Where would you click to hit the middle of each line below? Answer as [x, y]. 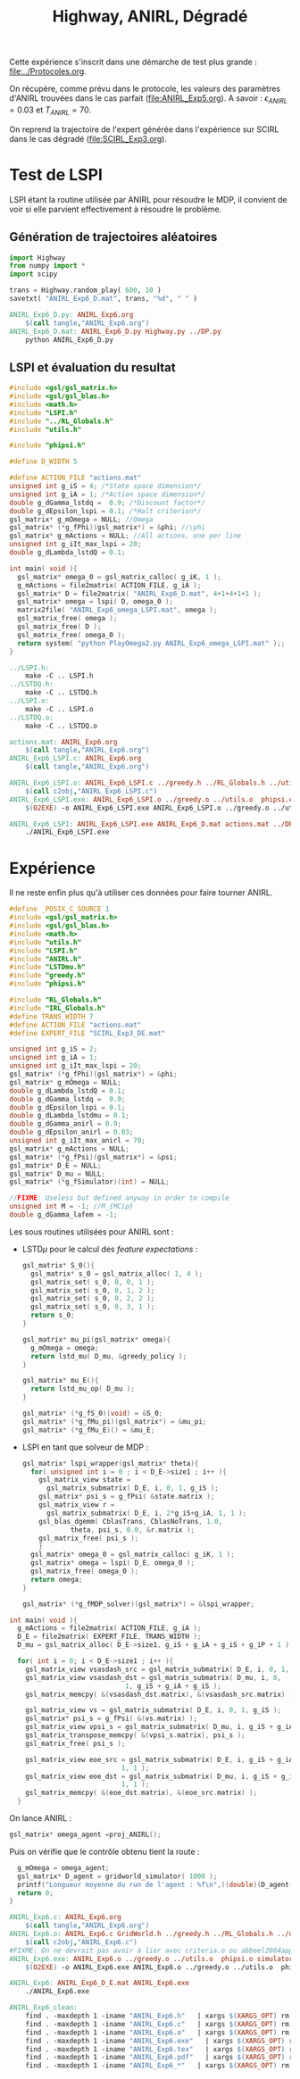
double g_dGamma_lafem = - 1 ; [63, 1215]
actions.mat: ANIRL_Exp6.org [63, 742]
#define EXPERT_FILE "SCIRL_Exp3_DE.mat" [87, 1033]
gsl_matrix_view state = [85, 1480]
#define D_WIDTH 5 [43, 462]
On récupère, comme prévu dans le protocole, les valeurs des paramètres [145, 89]
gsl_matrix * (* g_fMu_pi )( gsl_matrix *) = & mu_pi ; [114, 1421]
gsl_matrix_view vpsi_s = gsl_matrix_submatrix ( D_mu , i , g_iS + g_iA [159, 1727]
